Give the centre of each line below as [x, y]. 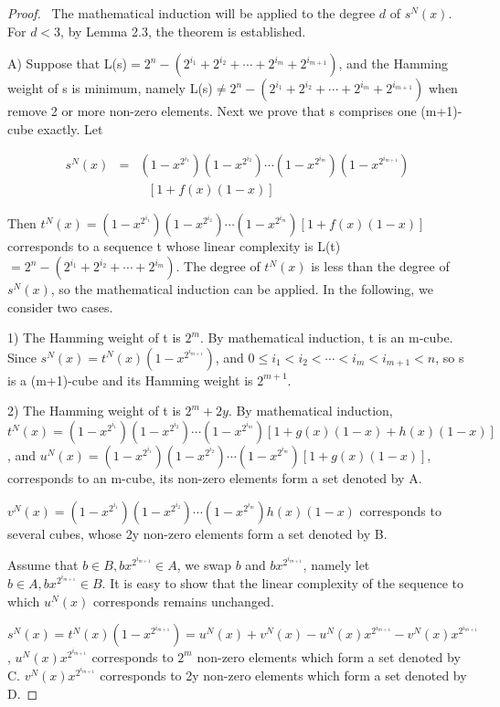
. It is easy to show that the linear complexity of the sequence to [283, 583]
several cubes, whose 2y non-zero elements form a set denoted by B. [197, 533]
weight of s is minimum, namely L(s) [110, 88]
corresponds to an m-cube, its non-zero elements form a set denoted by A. [215, 478]
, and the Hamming [393, 63]
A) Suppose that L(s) [68, 63]
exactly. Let [70, 128]
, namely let [336, 564]
